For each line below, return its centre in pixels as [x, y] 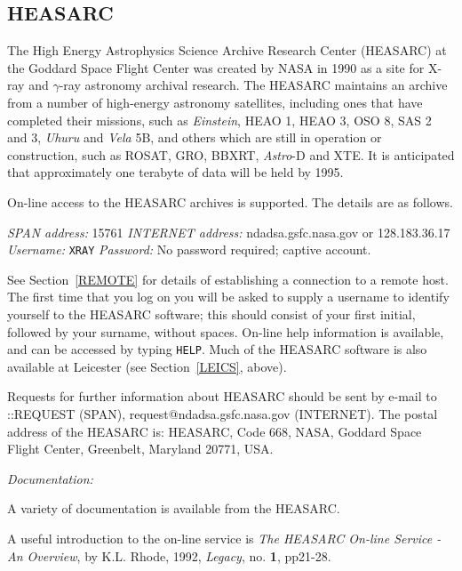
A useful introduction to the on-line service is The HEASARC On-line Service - [224, 538]
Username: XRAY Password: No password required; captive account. [189, 249]
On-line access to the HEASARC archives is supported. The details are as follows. [230, 201]
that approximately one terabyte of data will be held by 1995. [175, 172]
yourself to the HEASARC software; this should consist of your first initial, [211, 314]
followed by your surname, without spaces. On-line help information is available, [226, 331]
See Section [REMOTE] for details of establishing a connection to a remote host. [228, 279]
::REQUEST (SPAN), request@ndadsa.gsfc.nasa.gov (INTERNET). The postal [223, 414]
